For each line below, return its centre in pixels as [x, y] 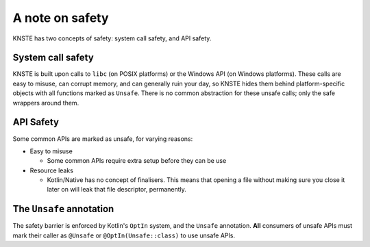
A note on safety [61, 18]
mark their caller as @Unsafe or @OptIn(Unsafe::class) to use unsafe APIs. [124, 235]
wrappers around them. [46, 103]
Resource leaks [51, 170]
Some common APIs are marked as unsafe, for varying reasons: [103, 139]
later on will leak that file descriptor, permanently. [116, 190]
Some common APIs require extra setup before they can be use [137, 161]
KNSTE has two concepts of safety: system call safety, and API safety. [112, 38]
